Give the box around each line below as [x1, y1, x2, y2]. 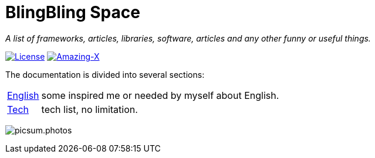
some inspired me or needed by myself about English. [41, 89, 279, 101]
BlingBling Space [5, 2, 140, 22]
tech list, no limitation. [41, 103, 138, 115]
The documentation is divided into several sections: [5, 69, 205, 80]
